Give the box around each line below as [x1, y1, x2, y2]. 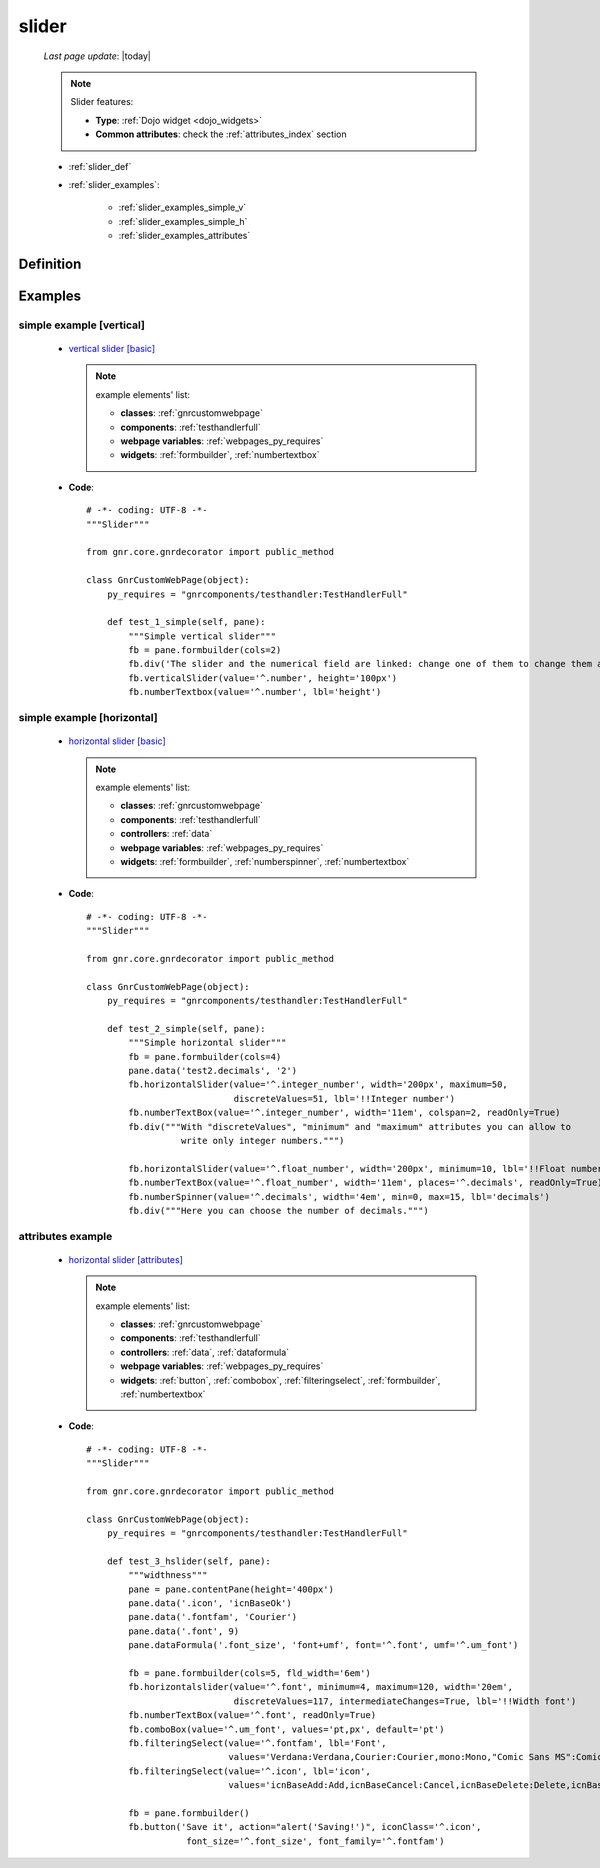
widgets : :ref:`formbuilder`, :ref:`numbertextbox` [120, 449, 320, 461]
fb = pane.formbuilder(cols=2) [128, 645, 282, 656]
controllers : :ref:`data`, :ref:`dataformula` [120, 1346, 290, 1358]
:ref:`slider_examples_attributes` [118, 230, 251, 242]
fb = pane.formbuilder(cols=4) [128, 1051, 282, 1062]
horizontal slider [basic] [68, 735, 167, 747]
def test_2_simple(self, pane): [106, 1023, 266, 1034]
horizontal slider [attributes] [68, 1253, 184, 1265]
